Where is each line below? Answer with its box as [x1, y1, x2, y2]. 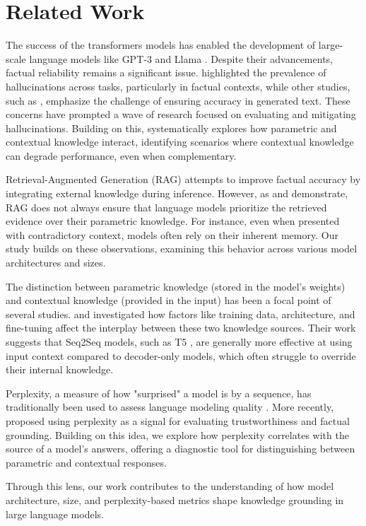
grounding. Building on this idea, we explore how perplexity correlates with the [6, 427, 349, 442]
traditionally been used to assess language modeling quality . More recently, [6, 399, 334, 414]
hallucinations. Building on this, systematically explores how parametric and [6, 120, 337, 135]
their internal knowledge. [6, 362, 114, 377]
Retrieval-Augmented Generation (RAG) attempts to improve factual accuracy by [6, 172, 361, 187]
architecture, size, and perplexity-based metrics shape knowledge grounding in [6, 492, 344, 507]
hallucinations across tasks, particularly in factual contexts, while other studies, [6, 78, 350, 93]
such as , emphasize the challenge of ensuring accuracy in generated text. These [6, 93, 350, 107]
